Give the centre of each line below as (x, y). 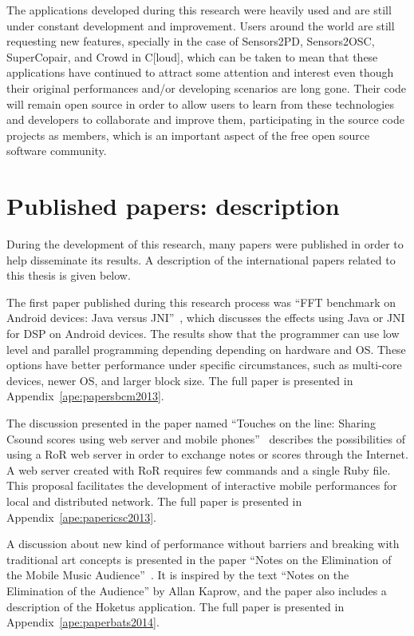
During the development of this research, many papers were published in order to (205, 244)
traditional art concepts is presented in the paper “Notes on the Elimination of (199, 559)
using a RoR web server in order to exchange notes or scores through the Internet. (207, 454)
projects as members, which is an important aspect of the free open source (188, 135)
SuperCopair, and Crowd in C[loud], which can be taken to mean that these (192, 56)
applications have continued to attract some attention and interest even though (200, 72)
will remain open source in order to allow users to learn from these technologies (200, 103)
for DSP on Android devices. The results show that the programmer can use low (203, 334)
